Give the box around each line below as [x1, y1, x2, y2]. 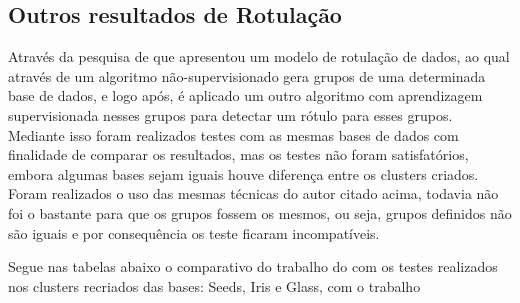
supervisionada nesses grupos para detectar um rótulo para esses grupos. [8, 104, 453, 125]
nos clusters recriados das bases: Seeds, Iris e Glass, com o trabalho [8, 275, 421, 296]
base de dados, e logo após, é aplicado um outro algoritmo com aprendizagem [8, 85, 483, 106]
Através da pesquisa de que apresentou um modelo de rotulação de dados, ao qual [8, 46, 510, 67]
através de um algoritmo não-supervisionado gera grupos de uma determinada [8, 65, 486, 86]
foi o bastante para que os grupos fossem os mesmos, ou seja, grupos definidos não [8, 202, 512, 223]
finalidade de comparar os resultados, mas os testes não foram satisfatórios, [8, 144, 469, 165]
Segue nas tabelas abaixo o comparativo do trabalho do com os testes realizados [8, 256, 498, 277]
